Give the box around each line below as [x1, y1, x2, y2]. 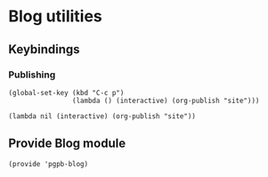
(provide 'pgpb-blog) [8, 159, 89, 168]
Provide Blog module [8, 136, 126, 151]
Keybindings [8, 42, 81, 57]
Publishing [8, 68, 56, 81]
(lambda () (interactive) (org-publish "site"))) [71, 96, 260, 105]
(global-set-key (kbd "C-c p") [8, 88, 125, 97]
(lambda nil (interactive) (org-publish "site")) [8, 111, 197, 121]
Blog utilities [8, 6, 103, 27]
